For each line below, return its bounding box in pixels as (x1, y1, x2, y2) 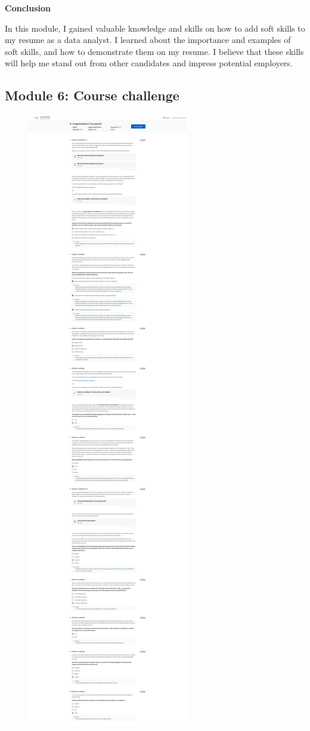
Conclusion (5, 2, 51, 14)
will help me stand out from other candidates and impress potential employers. (5, 57, 293, 69)
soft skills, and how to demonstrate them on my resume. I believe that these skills (5, 45, 304, 57)
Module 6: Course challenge (5, 86, 179, 105)
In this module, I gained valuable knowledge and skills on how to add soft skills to (5, 21, 305, 34)
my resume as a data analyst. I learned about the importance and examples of (5, 33, 291, 46)
